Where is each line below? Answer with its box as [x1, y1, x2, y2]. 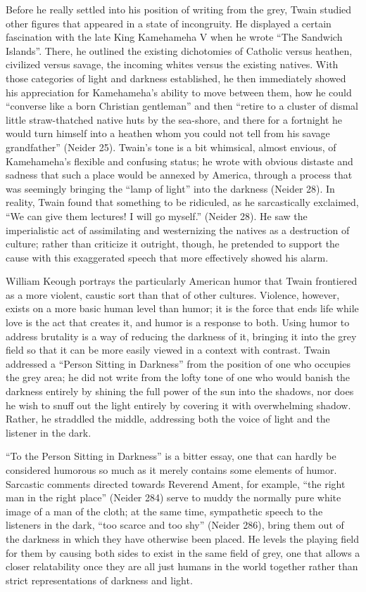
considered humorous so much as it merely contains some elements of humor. [6, 463, 337, 477]
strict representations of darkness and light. [6, 572, 193, 587]
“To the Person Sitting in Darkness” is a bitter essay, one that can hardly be [6, 449, 336, 463]
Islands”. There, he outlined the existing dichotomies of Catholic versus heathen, [6, 43, 353, 58]
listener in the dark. [6, 425, 91, 439]
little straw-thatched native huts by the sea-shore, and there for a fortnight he [6, 112, 343, 127]
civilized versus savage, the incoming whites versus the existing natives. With [6, 57, 339, 72]
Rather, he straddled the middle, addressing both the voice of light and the [6, 411, 330, 426]
